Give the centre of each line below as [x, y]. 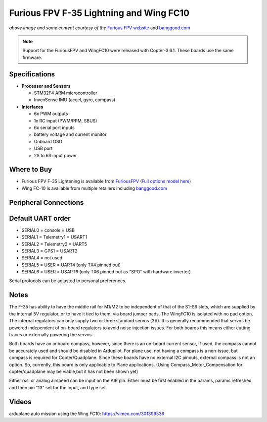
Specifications [32, 74]
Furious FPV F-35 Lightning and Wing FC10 [99, 13]
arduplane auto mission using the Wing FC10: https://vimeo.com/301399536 [87, 414]
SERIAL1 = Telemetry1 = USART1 [54, 237]
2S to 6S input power [55, 155]
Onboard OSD [48, 141]
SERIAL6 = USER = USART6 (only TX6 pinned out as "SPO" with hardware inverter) [106, 272]
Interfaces [32, 107]
